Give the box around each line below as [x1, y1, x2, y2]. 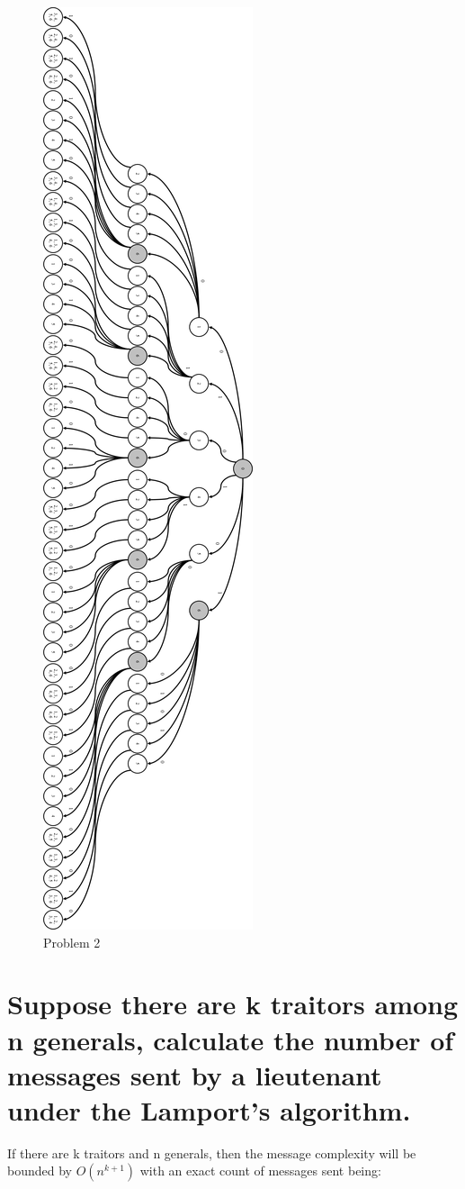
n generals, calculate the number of [7, 1021, 454, 1057]
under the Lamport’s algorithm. [7, 1091, 411, 1128]
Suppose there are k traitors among [7, 985, 459, 1022]
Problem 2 [43, 932, 101, 951]
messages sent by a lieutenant [7, 1056, 382, 1093]
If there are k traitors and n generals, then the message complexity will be [7, 1143, 416, 1162]
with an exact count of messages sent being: [139, 1161, 381, 1180]
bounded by [7, 1161, 72, 1180]
